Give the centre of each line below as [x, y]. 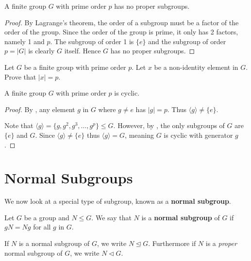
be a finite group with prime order [75, 67]
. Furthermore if [172, 243]
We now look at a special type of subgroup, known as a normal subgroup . [118, 201]
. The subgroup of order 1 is [92, 41]
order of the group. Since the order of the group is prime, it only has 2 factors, [121, 32]
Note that [19, 125]
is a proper [221, 243]
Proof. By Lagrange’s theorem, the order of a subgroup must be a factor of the [122, 22]
